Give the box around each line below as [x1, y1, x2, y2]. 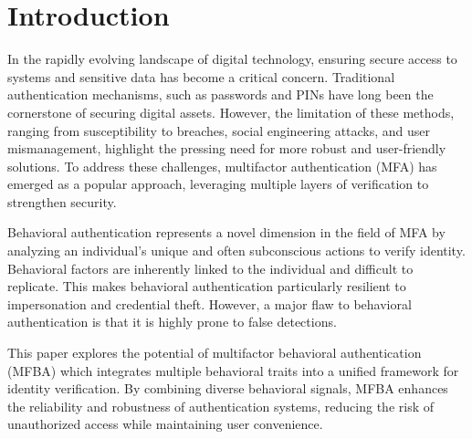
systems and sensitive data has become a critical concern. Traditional [7, 67, 395, 86]
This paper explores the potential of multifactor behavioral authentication [7, 343, 422, 362]
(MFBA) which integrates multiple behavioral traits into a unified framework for [7, 361, 459, 380]
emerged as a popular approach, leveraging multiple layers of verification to [7, 174, 429, 193]
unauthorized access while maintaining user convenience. [7, 414, 323, 434]
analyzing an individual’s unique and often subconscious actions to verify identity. [7, 241, 466, 260]
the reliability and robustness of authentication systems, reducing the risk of [7, 396, 434, 415]
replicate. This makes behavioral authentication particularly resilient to [7, 277, 406, 296]
